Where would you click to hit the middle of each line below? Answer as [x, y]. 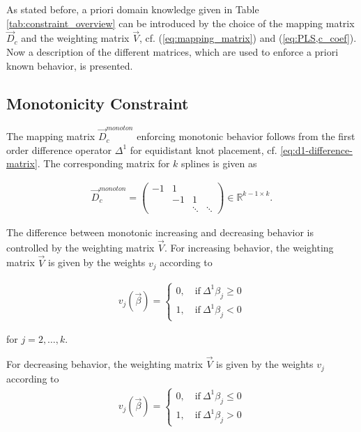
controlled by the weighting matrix [80, 247]
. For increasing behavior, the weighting [249, 247]
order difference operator [59, 149]
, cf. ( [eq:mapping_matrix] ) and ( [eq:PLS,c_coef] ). [248, 38]
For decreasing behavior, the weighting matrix [105, 364]
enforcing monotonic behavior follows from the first [246, 136]
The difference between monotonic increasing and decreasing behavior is [160, 232]
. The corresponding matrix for [103, 163]
